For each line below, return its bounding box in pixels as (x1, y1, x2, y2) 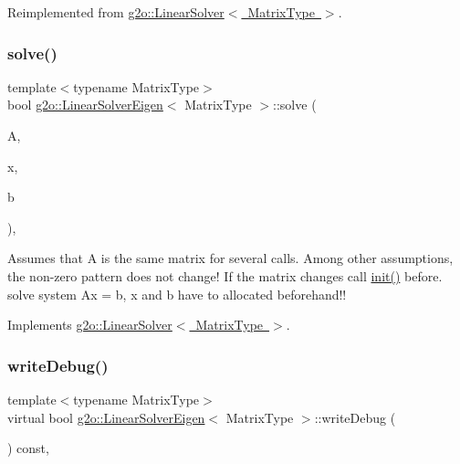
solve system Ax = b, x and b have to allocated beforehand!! (7, 284, 347, 303)
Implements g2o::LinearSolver (7, 315, 172, 334)
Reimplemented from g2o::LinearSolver (7, 3, 225, 21)
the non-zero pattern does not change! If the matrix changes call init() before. (7, 266, 443, 285)
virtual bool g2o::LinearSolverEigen (7, 407, 205, 427)
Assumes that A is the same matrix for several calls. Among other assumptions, (7, 248, 454, 268)
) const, (7, 438, 49, 458)
